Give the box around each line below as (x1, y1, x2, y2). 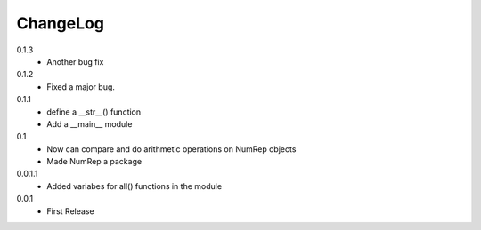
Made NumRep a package (46, 156, 143, 167)
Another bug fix (46, 56, 104, 67)
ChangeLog (16, 13, 104, 33)
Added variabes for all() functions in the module (46, 180, 223, 191)
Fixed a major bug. (46, 81, 116, 92)
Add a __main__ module (46, 118, 133, 129)
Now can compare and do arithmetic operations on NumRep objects (46, 143, 297, 155)
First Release (46, 205, 94, 217)
